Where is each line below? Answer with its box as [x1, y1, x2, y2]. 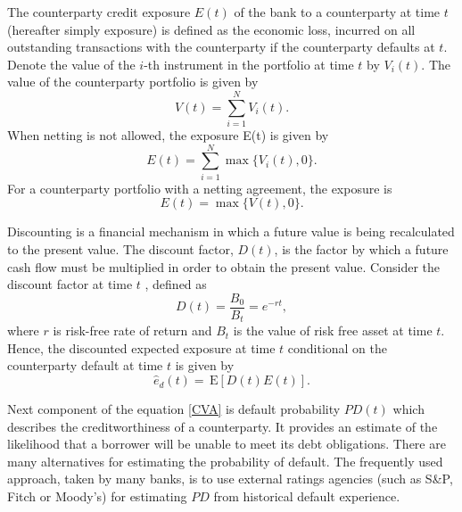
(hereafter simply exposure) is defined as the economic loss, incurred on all [7, 20, 416, 38]
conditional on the [287, 338, 388, 357]
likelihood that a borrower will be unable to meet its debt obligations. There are [7, 434, 446, 453]
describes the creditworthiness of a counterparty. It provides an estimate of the [7, 417, 438, 435]
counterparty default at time [7, 356, 163, 375]
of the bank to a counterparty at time [234, 3, 441, 21]
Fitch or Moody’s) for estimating [7, 487, 187, 506]
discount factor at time [7, 275, 133, 293]
